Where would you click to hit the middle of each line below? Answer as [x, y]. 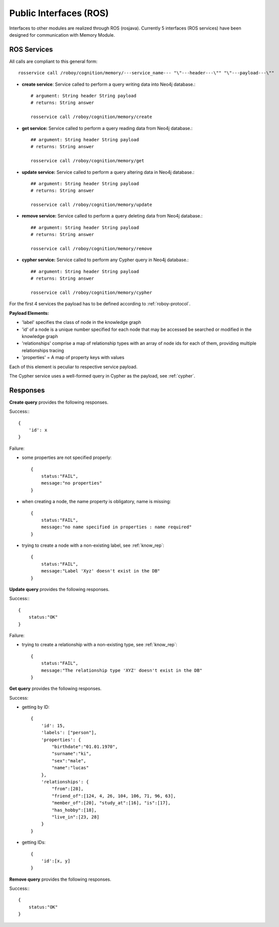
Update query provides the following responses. [59, 590]
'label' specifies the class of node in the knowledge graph [81, 322]
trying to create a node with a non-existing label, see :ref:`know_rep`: [93, 545]
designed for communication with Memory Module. [62, 35]
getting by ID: [36, 707]
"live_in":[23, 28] [76, 817]
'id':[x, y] [56, 861]
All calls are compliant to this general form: [53, 61]
